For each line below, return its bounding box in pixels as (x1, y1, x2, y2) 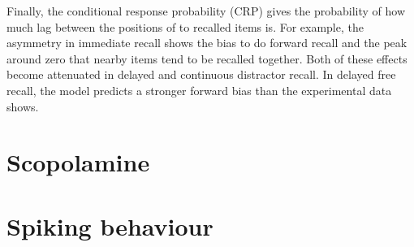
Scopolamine (6, 145, 150, 179)
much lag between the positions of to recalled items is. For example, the (6, 18, 364, 35)
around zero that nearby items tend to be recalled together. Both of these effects (6, 50, 408, 67)
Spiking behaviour (6, 209, 213, 242)
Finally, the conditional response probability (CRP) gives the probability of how (6, 2, 406, 19)
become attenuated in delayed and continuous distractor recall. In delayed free (6, 66, 396, 83)
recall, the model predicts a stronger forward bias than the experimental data (6, 81, 392, 98)
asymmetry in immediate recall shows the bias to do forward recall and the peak (6, 34, 408, 51)
